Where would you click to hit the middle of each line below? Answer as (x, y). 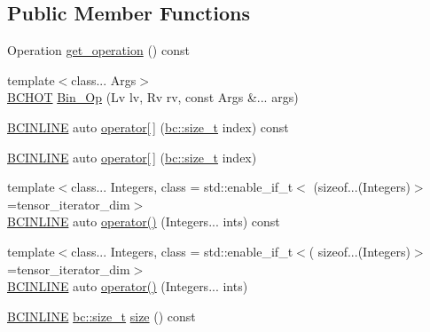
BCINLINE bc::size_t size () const (102, 316)
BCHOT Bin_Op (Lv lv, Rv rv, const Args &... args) (153, 97)
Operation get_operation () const (98, 50)
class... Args (104, 79)
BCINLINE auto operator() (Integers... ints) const (144, 221)
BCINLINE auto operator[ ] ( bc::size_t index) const (148, 126)
